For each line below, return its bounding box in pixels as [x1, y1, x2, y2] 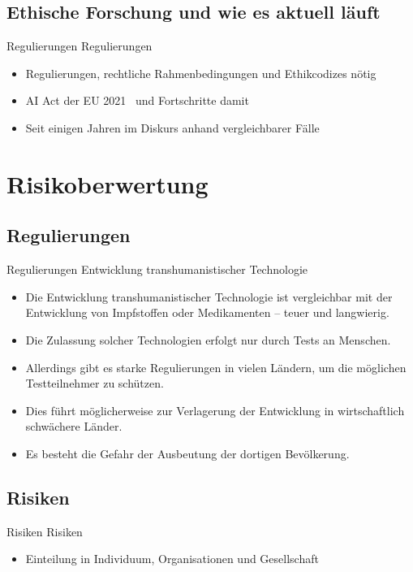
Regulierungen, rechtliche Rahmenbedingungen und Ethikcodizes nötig [25, 64, 376, 81]
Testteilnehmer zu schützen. [25, 375, 164, 392]
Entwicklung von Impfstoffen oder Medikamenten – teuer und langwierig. [25, 304, 389, 321]
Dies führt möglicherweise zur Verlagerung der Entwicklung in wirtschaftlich [25, 401, 405, 418]
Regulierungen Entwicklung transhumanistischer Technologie [6, 261, 308, 278]
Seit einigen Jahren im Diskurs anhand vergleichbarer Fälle [25, 119, 320, 136]
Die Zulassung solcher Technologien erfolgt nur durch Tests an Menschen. [25, 331, 391, 348]
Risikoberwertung [6, 167, 209, 200]
